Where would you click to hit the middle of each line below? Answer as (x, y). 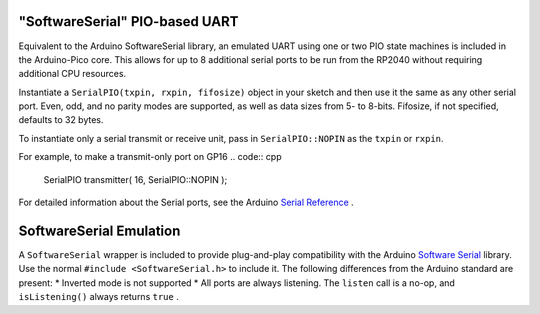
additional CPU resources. (72, 74)
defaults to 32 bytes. (61, 120)
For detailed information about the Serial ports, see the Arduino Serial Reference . (186, 202)
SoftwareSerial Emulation (99, 230)
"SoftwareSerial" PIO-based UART (128, 21)
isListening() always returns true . (98, 297)
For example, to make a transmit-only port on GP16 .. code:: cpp (150, 157)
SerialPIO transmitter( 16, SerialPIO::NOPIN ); (135, 179)
